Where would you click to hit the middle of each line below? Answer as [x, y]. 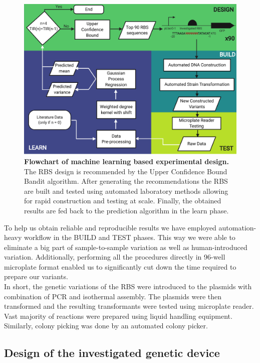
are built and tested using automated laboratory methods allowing [126, 191]
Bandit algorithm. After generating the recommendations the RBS [126, 181]
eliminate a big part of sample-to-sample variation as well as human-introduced [126, 247]
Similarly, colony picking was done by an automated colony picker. [106, 326]
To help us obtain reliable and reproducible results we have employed [110, 227]
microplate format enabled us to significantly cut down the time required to [120, 266]
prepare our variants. [36, 276]
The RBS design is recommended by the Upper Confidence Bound [126, 171]
